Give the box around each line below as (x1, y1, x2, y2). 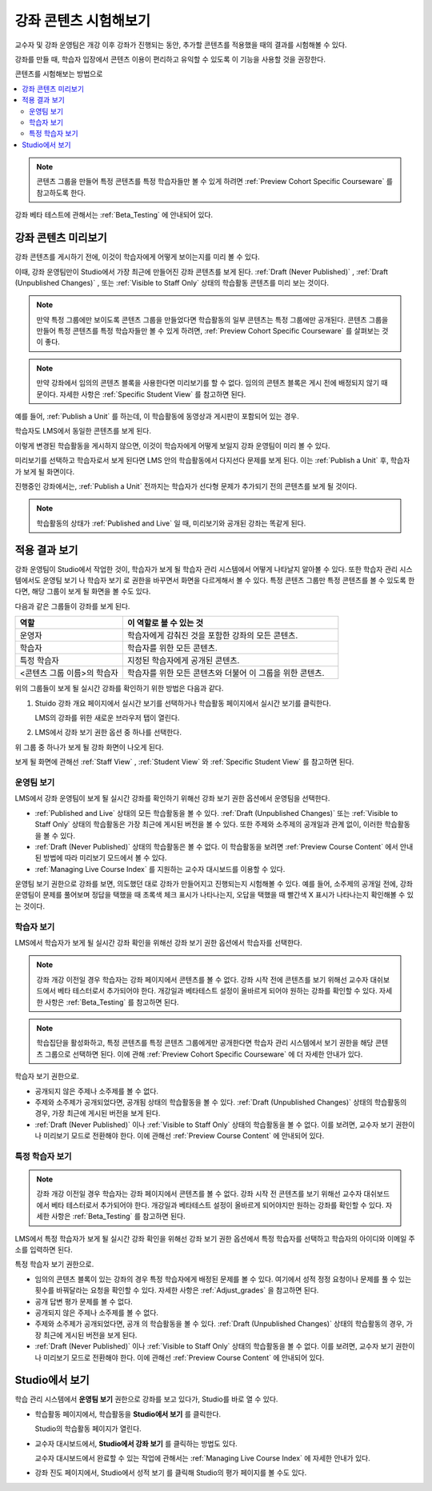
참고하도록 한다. (36, 188, 86, 198)
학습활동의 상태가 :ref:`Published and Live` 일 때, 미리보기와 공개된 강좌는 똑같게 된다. (36, 518, 306, 528)
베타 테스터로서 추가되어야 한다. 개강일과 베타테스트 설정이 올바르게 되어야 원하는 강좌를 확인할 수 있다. (57, 986, 378, 996)
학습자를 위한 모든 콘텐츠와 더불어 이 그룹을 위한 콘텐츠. (126, 668, 325, 679)
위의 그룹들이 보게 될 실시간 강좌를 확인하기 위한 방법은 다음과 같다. (14, 684, 224, 694)
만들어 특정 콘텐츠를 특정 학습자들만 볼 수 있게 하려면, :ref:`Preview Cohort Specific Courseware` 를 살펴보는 (36, 326, 380, 336)
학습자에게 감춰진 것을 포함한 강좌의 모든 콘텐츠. (126, 630, 298, 642)
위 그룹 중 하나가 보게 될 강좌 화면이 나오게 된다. (14, 742, 164, 752)
